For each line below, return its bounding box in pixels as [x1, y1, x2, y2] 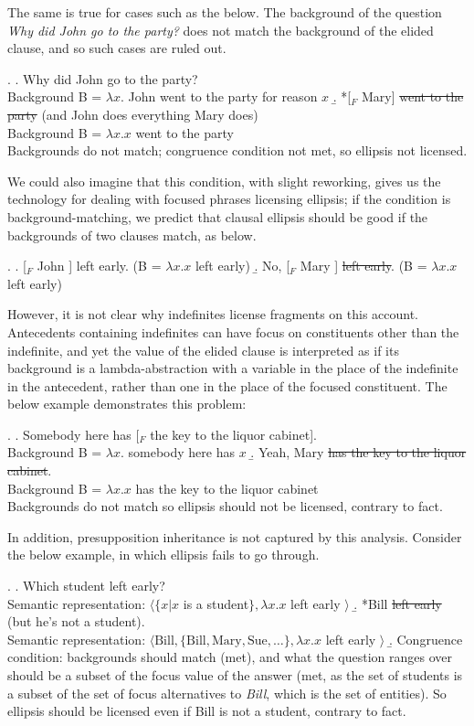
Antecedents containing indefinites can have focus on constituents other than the [7, 322, 459, 341]
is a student [183, 593, 249, 613]
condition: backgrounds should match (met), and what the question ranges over [7, 647, 452, 667]
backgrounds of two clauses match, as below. [7, 225, 257, 244]
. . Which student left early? [7, 576, 165, 595]
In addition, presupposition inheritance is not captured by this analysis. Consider [7, 527, 462, 546]
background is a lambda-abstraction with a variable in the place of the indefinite [7, 358, 458, 378]
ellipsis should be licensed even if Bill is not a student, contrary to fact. [7, 701, 406, 721]
